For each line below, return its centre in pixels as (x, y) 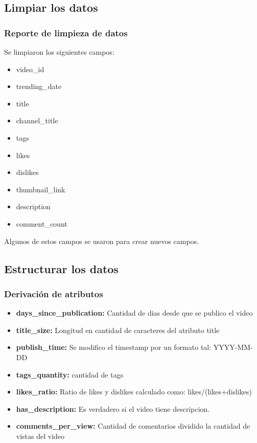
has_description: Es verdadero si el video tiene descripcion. (113, 408)
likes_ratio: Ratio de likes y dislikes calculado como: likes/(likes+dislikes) (134, 392)
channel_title (37, 120)
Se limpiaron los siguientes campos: (59, 52)
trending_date (39, 86)
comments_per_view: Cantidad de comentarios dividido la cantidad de (133, 426)
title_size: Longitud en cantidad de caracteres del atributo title (118, 330)
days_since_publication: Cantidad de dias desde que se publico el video (134, 313)
